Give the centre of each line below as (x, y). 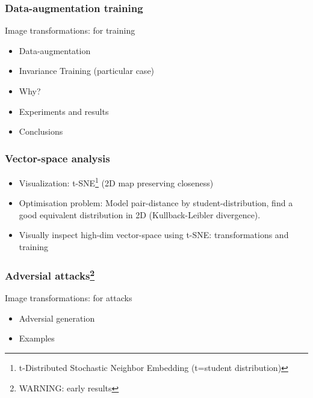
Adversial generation (57, 318)
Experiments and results (64, 111)
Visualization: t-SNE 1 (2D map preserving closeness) (116, 182)
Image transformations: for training (70, 30)
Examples (37, 338)
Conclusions (41, 131)
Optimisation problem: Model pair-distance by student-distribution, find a (156, 203)
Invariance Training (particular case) (87, 71)
